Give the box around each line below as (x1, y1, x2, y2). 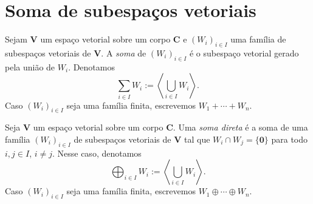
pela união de (5, 60, 55, 73)
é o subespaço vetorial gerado (189, 46, 299, 59)
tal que (184, 133, 210, 146)
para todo (271, 133, 308, 146)
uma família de (230, 33, 286, 46)
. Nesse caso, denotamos (52, 146, 142, 159)
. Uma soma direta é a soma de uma (173, 121, 308, 134)
